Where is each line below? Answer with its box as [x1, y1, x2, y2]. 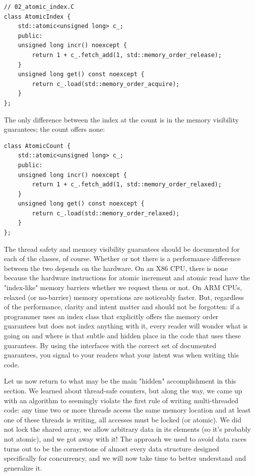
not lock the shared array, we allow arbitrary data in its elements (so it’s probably [4, 424, 251, 434]
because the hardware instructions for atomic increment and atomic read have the [4, 272, 250, 283]
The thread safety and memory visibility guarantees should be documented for [4, 243, 240, 254]
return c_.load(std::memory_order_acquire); [32, 80, 179, 88]
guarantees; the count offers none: [4, 124, 105, 134]
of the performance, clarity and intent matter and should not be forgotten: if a [4, 301, 240, 312]
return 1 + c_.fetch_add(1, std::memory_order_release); [32, 51, 222, 59]
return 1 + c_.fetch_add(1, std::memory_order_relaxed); [32, 181, 222, 188]
